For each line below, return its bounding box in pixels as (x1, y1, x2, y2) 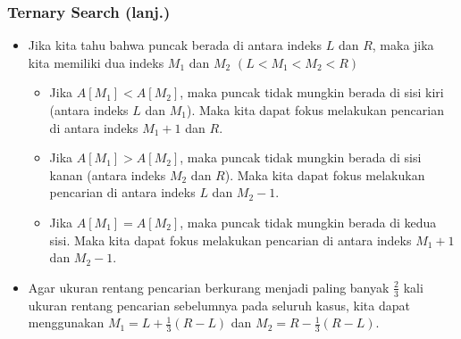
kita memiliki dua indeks (28, 53, 164, 71)
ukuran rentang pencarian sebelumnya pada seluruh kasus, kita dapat (28, 295, 410, 314)
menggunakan (28, 313, 105, 332)
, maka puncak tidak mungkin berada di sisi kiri (180, 83, 444, 102)
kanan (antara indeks (49, 165, 166, 184)
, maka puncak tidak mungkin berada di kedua (180, 212, 437, 231)
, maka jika (372, 36, 434, 54)
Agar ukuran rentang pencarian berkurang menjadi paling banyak (28, 277, 390, 296)
